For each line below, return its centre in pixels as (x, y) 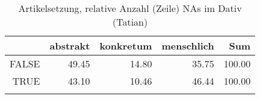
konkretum (126, 46)
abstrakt (70, 46)
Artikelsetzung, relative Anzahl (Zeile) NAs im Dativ (130, 8)
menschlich (188, 46)
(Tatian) (130, 22)
